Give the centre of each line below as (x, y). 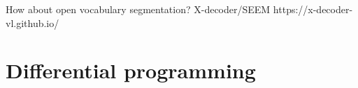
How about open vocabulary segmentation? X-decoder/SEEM (138, 9)
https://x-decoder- (313, 9)
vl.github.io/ (33, 23)
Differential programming (131, 70)
